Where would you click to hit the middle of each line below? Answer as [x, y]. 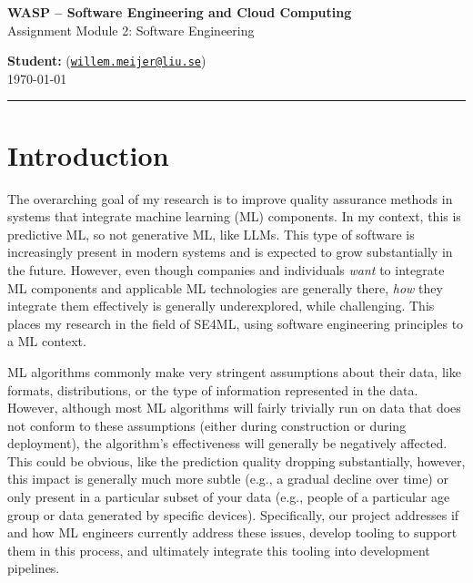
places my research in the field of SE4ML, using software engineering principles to [236, 323]
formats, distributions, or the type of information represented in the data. [213, 389]
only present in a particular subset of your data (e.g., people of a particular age [229, 497]
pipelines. [34, 568]
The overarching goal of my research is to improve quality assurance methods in [230, 198]
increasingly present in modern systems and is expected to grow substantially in [230, 252]
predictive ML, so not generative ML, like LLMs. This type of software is [211, 234]
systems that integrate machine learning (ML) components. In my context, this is [234, 216]
